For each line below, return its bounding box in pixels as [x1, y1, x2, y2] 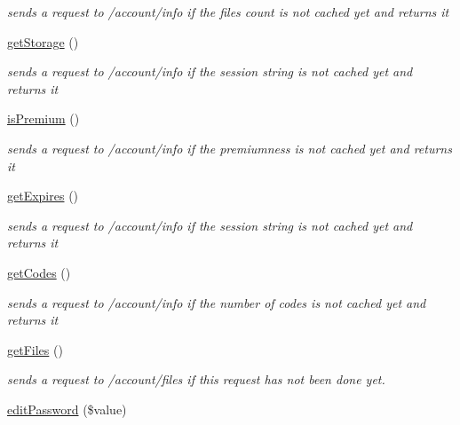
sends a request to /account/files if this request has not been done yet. [7, 370, 385, 389]
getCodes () [7, 263, 71, 281]
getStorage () [7, 32, 79, 51]
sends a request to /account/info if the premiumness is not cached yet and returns [7, 138, 452, 157]
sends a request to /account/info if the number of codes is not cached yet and [7, 293, 426, 311]
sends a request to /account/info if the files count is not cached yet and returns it [7, 3, 449, 20]
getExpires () [7, 186, 79, 205]
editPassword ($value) [7, 399, 127, 418]
